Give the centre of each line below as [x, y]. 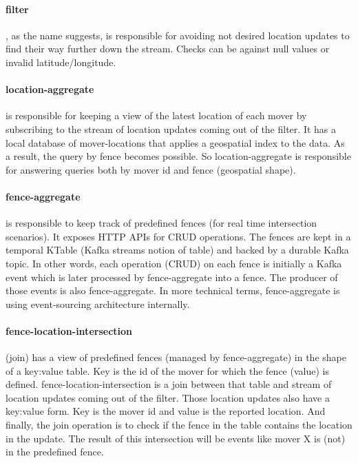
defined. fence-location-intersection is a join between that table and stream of [169, 384]
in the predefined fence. [55, 452]
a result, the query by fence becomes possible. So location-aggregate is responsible [178, 156]
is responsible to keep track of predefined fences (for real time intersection [161, 223]
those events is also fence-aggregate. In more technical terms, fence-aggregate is [173, 290]
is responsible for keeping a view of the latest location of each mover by [156, 115]
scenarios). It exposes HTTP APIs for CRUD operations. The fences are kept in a [178, 236]
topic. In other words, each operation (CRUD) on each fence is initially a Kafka [174, 263]
